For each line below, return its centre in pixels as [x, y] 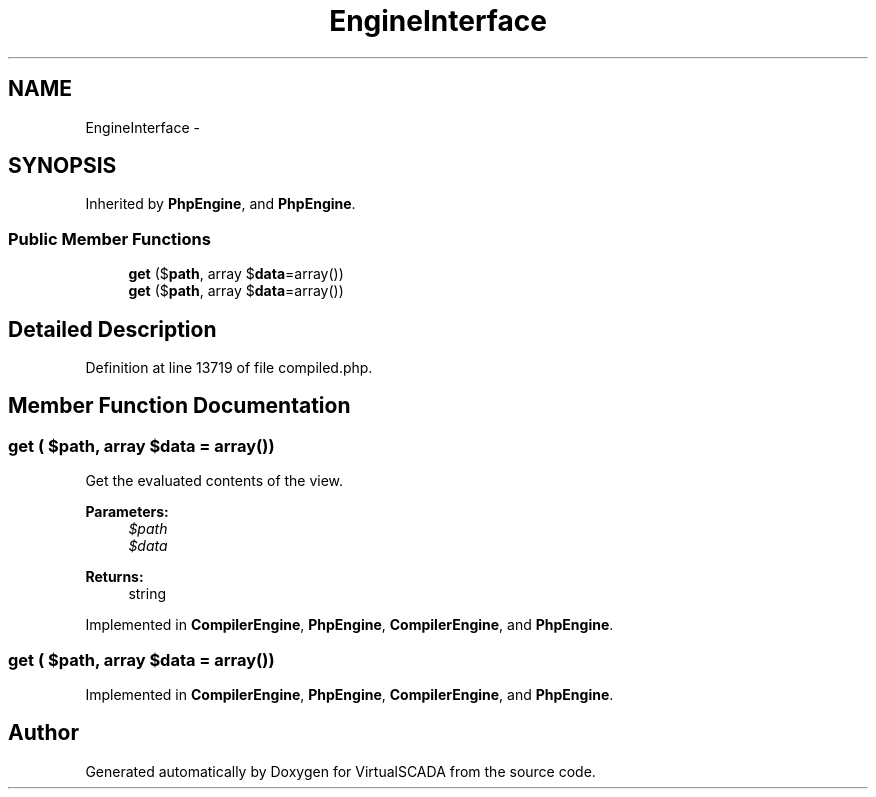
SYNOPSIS [62, 166]
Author [43, 733]
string [147, 594]
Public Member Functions [109, 238]
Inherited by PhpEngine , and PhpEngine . [220, 204]
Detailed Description [112, 329]
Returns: [114, 577]
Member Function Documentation [179, 406]
